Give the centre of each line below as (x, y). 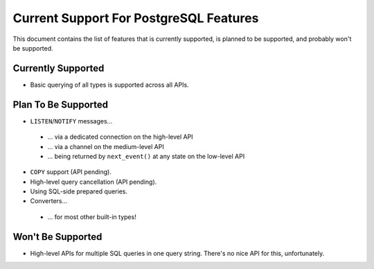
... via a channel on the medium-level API (106, 146)
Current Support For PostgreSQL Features (136, 18)
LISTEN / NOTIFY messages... (71, 121)
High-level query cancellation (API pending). (93, 182)
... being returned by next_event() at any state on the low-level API (146, 156)
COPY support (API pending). (71, 172)
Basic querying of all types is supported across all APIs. (110, 85)
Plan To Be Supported (61, 104)
